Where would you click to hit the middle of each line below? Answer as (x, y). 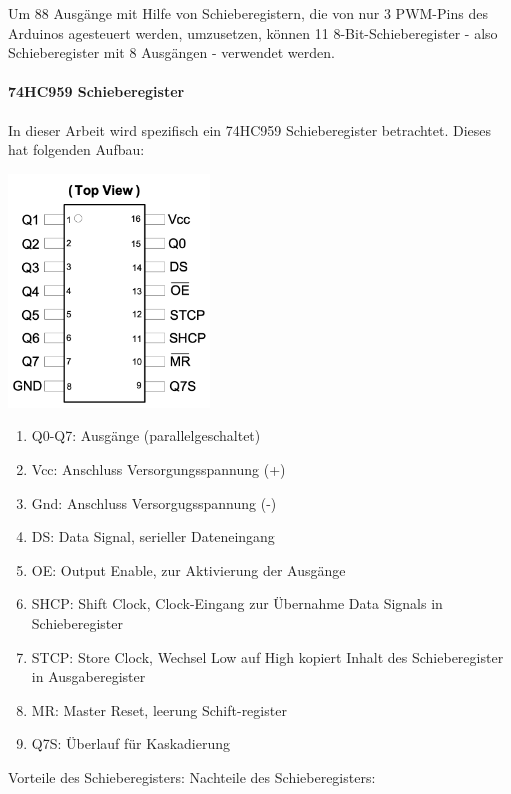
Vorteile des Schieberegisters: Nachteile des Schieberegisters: (192, 776)
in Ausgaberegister (88, 676)
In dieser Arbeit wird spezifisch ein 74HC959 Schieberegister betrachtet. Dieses (250, 129)
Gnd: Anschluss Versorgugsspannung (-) (154, 502)
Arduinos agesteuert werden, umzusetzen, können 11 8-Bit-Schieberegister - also (253, 32)
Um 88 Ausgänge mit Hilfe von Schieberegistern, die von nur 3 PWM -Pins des (248, 13)
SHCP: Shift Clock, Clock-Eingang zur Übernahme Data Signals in (237, 603)
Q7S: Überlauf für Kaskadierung (130, 743)
